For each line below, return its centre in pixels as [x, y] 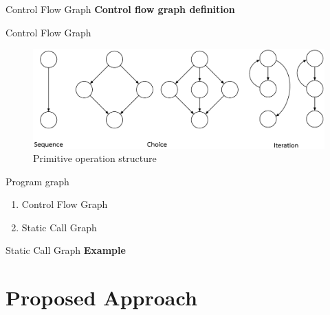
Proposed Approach [101, 297]
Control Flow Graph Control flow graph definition [120, 9]
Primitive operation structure [95, 158]
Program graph [37, 181]
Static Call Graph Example [66, 250]
